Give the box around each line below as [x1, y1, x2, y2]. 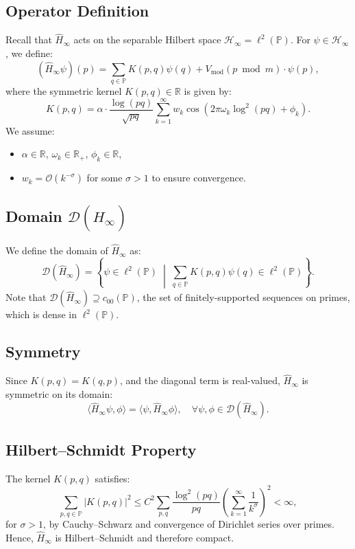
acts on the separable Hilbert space [73, 32, 221, 47]
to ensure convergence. [151, 170, 246, 185]
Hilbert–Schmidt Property [5, 438, 197, 460]
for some [86, 170, 123, 185]
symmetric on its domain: [5, 386, 113, 401]
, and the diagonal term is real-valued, [120, 373, 280, 388]
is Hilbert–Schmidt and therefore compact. [55, 530, 234, 544]
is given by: [184, 83, 232, 98]
